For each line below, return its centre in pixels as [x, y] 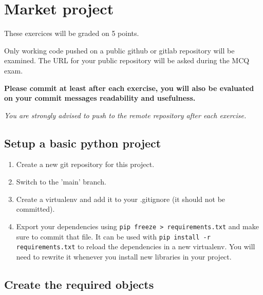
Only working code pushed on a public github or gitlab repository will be [119, 50]
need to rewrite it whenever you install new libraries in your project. [124, 256]
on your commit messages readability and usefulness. [100, 98]
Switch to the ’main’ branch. [61, 182]
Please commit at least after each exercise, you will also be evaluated [129, 88]
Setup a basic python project [83, 143]
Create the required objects [79, 284]
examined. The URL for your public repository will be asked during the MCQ [127, 60]
